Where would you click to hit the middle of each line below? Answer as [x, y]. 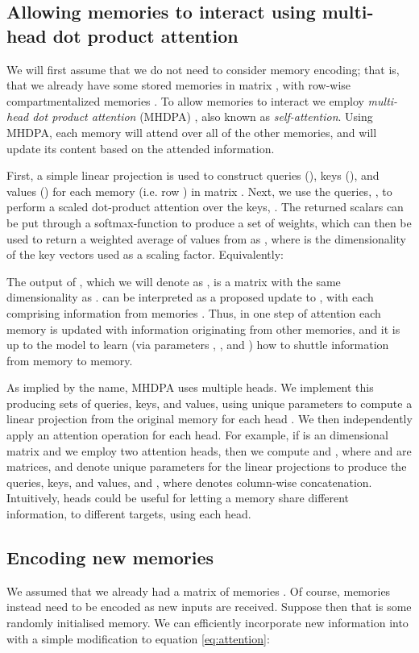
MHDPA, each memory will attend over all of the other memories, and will [192, 132]
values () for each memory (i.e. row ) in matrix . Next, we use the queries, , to [199, 191]
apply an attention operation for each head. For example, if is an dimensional [197, 435]
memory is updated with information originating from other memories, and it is [203, 329]
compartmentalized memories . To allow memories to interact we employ [185, 100]
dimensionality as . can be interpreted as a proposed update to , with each [190, 297]
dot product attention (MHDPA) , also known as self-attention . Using [203, 116]
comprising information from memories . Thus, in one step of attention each [194, 312]
